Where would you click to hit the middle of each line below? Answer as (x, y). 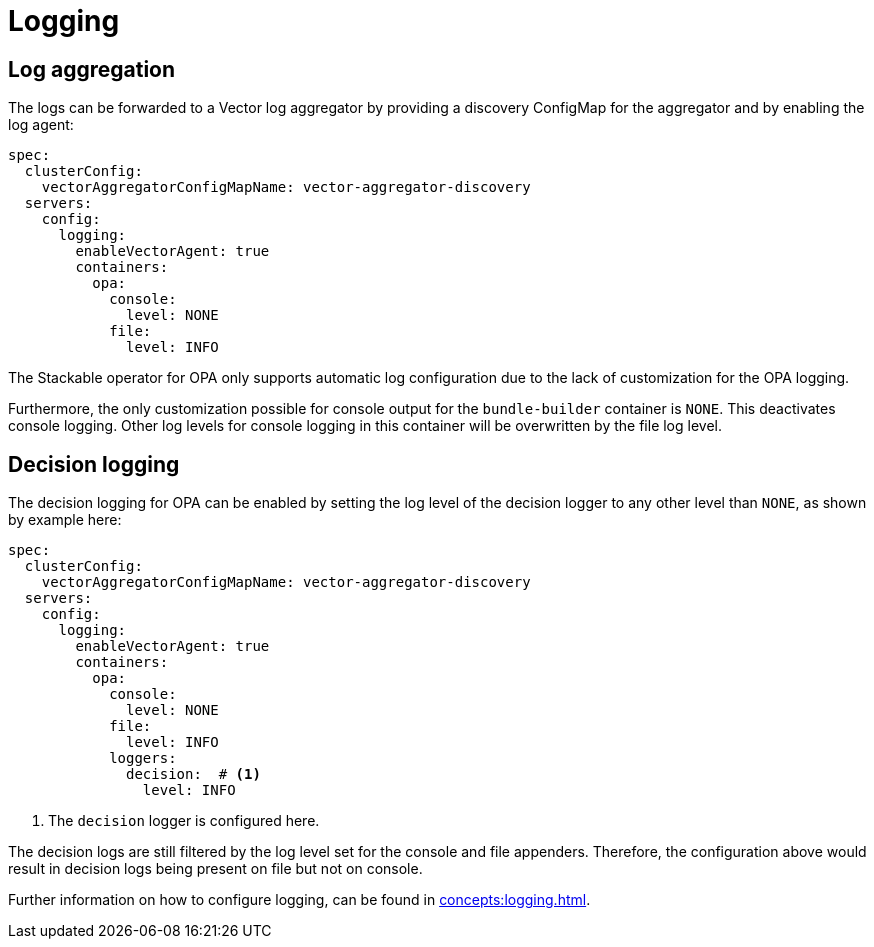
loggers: (143, 758)
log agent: (41, 125)
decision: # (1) (193, 774)
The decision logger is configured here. (184, 821)
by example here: (65, 520)
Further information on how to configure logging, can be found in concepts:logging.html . (299, 900)
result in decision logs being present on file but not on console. (215, 869)
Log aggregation (92, 69)
